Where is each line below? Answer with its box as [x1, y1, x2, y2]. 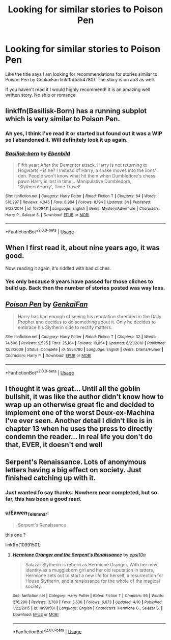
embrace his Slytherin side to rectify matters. [17, 324, 112, 330]
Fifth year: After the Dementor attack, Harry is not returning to [17, 162, 148, 168]
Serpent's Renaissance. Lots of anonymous [5, 458, 147, 467]
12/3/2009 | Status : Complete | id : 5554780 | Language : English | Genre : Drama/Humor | [5, 347, 164, 352]
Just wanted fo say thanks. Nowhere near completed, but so [5, 489, 158, 496]
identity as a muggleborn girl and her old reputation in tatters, [25, 567, 155, 573]
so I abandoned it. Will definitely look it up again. [5, 137, 128, 144]
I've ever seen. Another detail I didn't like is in [5, 416, 153, 425]
